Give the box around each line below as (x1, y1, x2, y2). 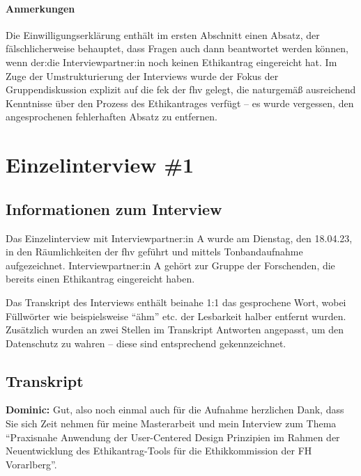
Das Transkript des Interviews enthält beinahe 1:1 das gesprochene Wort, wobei (6, 294, 346, 309)
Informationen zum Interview (6, 198, 222, 219)
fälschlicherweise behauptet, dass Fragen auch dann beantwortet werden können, (6, 41, 348, 56)
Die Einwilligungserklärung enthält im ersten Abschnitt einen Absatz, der (6, 27, 320, 42)
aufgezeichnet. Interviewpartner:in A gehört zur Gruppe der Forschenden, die (6, 257, 335, 272)
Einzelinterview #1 (6, 150, 194, 179)
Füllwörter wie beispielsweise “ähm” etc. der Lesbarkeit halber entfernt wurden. (6, 308, 346, 323)
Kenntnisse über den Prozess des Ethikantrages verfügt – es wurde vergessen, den (6, 95, 354, 110)
